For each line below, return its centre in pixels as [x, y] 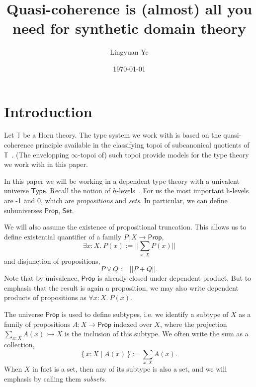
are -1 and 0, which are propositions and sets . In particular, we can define [116, 200]
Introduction [48, 111]
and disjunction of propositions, [52, 261]
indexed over [133, 324]
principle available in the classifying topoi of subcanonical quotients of [142, 145]
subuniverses [23, 210]
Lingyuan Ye [129, 52]
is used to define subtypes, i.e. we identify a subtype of [145, 314]
